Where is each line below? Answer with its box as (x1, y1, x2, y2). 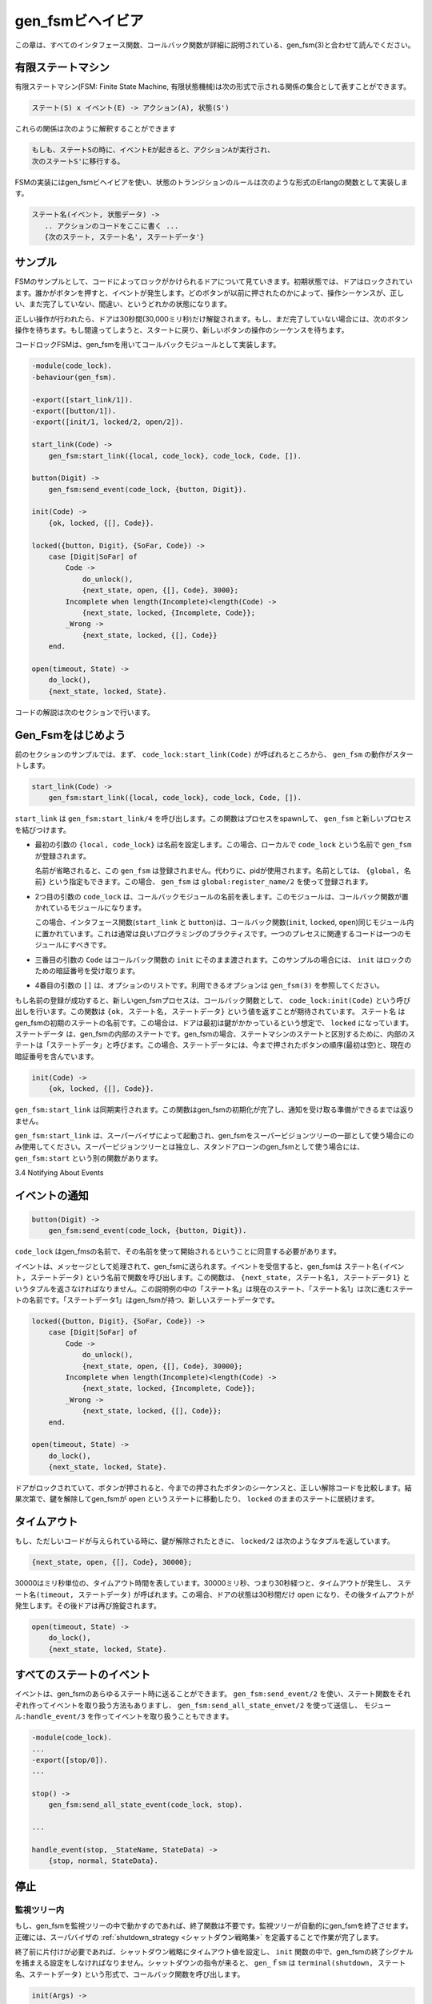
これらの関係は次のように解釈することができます (14, 124, 176, 134)
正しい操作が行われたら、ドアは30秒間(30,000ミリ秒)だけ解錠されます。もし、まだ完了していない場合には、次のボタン (14, 313, 409, 324)
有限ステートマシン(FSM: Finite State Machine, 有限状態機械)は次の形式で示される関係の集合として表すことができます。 (14, 82, 411, 91)
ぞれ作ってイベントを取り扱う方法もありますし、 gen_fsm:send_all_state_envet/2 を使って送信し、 (14, 1700, 362, 1710)
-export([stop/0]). (31, 1756, 108, 1764)
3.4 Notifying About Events (14, 1168, 104, 1178)
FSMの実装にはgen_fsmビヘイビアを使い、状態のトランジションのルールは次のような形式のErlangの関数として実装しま (14, 177, 408, 187)
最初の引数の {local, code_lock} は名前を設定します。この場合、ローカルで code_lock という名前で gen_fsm (34, 840, 412, 850)
